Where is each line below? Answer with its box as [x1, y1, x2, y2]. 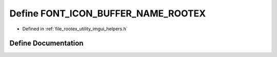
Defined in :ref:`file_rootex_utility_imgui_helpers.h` [22, 26, 128, 32]
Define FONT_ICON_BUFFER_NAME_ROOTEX [9, 8, 206, 19]
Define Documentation [9, 39, 84, 48]
